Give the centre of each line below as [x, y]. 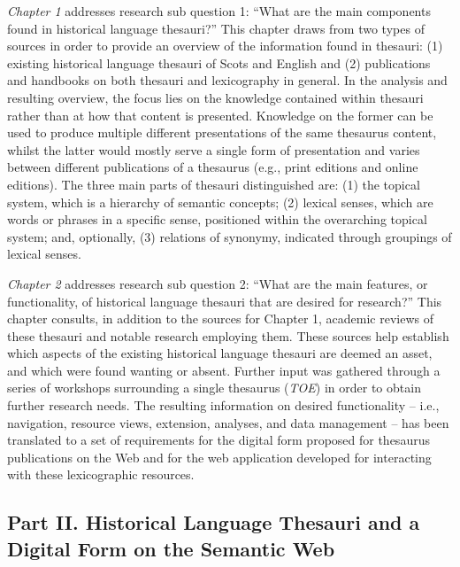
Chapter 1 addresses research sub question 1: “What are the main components [219, 11]
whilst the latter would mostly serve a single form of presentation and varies [214, 149]
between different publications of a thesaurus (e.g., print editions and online [213, 167]
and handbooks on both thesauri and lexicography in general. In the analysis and [227, 80]
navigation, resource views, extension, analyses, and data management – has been [228, 422]
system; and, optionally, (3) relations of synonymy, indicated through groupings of [230, 236]
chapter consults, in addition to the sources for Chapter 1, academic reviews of [221, 318]
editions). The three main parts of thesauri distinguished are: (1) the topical [214, 184]
